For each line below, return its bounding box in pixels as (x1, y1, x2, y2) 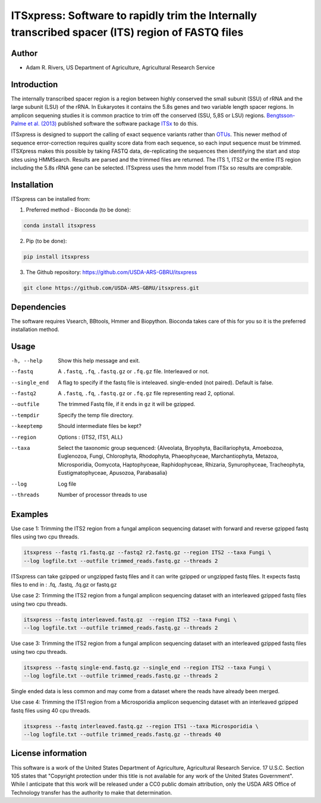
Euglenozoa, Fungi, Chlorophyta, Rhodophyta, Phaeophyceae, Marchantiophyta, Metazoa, (58, 452, 279, 460)
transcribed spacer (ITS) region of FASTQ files (11, 26, 244, 39)
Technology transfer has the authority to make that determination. (11, 789, 172, 796)
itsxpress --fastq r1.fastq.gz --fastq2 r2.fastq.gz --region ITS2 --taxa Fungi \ (23, 549, 272, 556)
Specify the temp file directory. (58, 411, 134, 418)
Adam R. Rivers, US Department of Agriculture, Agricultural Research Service (26, 64, 215, 71)
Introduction (11, 79, 58, 89)
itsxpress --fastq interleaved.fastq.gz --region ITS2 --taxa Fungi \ (23, 616, 237, 623)
